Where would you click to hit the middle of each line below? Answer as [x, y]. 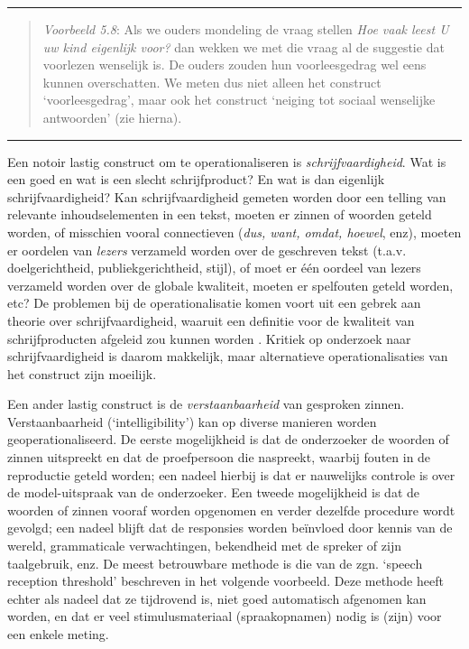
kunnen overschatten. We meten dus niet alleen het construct [212, 82]
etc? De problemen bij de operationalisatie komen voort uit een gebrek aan [214, 303]
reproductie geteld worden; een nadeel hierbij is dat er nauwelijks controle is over [231, 474]
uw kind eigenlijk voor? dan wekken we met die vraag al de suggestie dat [244, 46]
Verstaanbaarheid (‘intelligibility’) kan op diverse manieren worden [192, 421]
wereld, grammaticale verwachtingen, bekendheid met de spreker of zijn [204, 546]
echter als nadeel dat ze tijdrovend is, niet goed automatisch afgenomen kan [217, 598]
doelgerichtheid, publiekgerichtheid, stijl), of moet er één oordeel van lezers [214, 268]
